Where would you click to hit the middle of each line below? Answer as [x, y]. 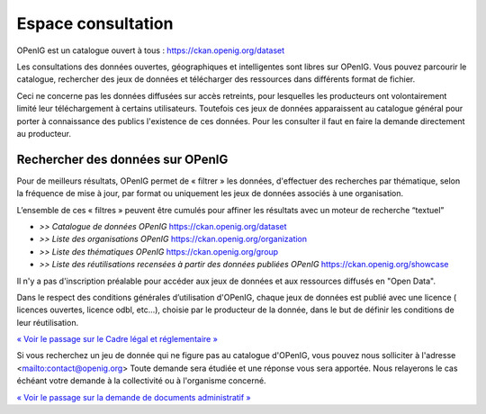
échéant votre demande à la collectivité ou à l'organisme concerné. [141, 381]
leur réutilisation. [48, 322]
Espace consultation [95, 23]
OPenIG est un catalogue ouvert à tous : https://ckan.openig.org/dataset [151, 50]
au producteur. [44, 133]
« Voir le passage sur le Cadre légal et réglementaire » [117, 339]
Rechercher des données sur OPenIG [122, 159]
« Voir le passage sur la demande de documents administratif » [134, 397]
